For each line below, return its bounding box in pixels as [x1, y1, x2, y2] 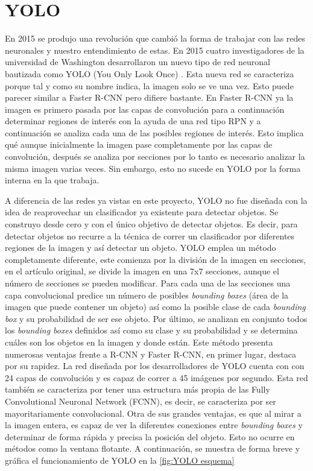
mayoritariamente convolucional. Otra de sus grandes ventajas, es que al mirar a [5, 406, 302, 419]
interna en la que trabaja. [5, 174, 100, 186]
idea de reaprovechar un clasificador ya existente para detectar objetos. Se [5, 206, 279, 218]
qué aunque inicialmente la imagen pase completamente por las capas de [5, 138, 273, 151]
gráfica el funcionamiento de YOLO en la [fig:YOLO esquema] [5, 454, 235, 466]
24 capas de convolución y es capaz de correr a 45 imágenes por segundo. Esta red [5, 371, 308, 384]
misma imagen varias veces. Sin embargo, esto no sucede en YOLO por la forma [5, 162, 301, 174]
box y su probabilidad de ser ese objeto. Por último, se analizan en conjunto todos [5, 312, 308, 324]
